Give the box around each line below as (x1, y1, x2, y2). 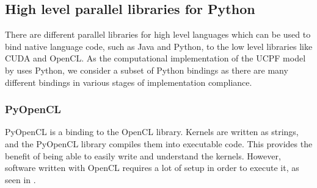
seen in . (5, 173, 36, 186)
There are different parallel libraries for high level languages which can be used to (5, 28, 311, 41)
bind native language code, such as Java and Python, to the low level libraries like (5, 40, 313, 52)
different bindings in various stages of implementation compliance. (5, 75, 252, 88)
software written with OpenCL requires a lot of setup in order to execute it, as (5, 161, 299, 174)
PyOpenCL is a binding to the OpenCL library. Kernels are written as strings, (5, 125, 299, 138)
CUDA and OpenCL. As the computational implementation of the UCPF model (5, 52, 306, 64)
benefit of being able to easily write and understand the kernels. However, (5, 149, 281, 162)
